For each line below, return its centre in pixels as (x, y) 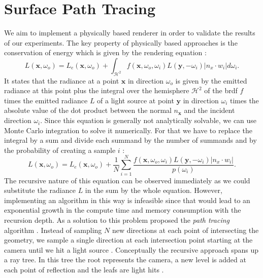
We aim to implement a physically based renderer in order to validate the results (130, 33)
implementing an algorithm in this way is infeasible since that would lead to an (127, 200)
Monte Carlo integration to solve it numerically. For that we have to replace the (128, 130)
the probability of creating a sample (60, 150)
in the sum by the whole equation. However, (154, 190)
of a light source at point (136, 100)
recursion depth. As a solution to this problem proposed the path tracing (117, 220)
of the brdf (221, 90)
